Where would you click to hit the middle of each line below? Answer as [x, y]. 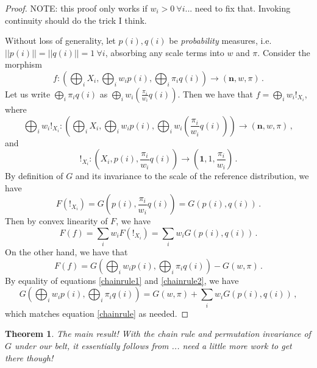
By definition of [34, 176]
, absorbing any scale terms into [165, 52]
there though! [29, 357]
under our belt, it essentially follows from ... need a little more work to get [153, 345]
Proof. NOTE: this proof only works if [76, 8]
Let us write [28, 94]
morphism [23, 64]
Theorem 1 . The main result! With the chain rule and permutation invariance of [158, 334]
